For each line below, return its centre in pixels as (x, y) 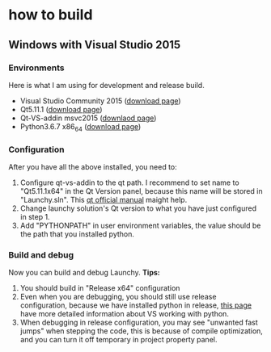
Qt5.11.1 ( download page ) (61, 109)
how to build (51, 15)
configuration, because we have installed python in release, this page (136, 305)
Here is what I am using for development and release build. (106, 85)
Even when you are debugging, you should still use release (118, 297)
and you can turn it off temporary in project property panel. (119, 340)
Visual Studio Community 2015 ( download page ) (100, 101)
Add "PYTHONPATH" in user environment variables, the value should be (140, 225)
